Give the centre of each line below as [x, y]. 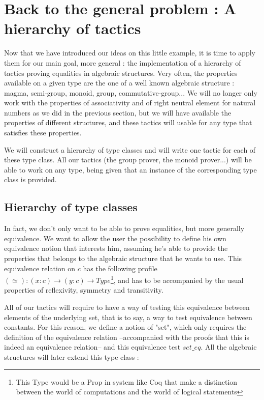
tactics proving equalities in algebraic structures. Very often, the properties [121, 73]
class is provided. [30, 179]
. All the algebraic [229, 347]
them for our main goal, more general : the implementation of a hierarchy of [123, 62]
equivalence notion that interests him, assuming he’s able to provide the [116, 248]
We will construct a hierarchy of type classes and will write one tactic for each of [130, 149]
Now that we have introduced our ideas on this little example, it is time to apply [130, 53]
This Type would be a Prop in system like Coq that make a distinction [127, 381]
